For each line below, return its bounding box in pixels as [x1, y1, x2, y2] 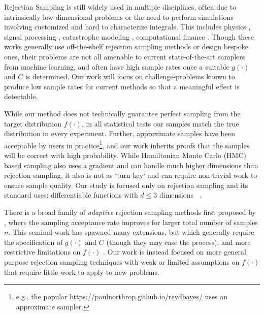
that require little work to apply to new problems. [4, 266, 159, 277]
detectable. [4, 91, 38, 102]
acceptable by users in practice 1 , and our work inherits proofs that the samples [4, 138, 250, 150]
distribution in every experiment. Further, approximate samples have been [4, 128, 235, 139]
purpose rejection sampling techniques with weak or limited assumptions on [4, 256, 240, 267]
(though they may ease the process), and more [106, 236, 251, 247]
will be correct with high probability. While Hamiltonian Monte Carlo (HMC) [4, 149, 246, 160]
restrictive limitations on [4, 246, 81, 257]
